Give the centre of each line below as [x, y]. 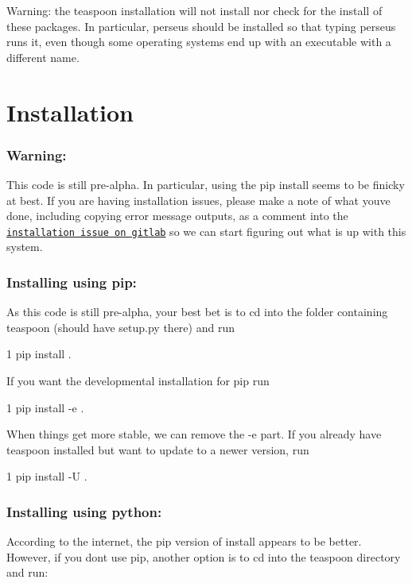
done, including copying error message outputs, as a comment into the [177, 216]
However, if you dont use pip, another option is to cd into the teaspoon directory [204, 556]
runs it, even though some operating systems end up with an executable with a [199, 42]
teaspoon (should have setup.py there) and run [120, 327]
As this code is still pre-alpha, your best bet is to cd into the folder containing [197, 312]
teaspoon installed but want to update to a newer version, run [158, 449]
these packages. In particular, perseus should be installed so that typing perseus [201, 26]
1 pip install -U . [47, 476]
